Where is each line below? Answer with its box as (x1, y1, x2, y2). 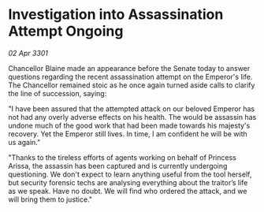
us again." (8, 137, 41, 147)
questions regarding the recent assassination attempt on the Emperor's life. (8, 72, 253, 81)
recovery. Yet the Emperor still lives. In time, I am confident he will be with (8, 128, 248, 139)
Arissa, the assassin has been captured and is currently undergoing (8, 161, 228, 170)
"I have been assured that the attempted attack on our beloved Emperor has (8, 104, 255, 113)
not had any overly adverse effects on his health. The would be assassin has (8, 112, 257, 121)
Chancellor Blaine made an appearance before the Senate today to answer (8, 63, 251, 73)
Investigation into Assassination (8, 6, 224, 24)
